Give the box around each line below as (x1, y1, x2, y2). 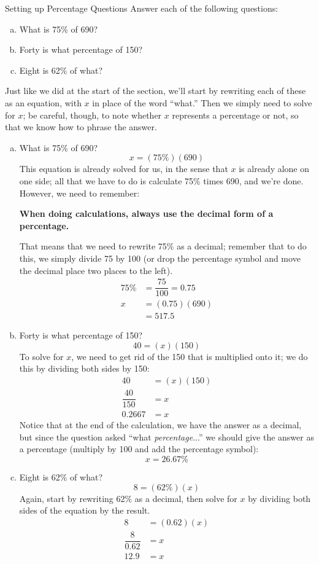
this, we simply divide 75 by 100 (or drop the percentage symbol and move (19, 251, 301, 264)
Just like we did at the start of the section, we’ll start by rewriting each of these (5, 84, 306, 97)
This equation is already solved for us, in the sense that (19, 162, 228, 175)
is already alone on (239, 162, 310, 175)
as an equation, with (5, 96, 82, 109)
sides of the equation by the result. (19, 504, 150, 517)
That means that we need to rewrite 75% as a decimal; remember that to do (19, 240, 307, 253)
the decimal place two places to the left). (19, 264, 173, 276)
